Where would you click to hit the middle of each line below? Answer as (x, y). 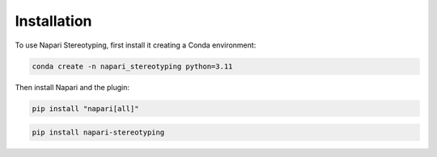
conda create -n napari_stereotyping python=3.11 (132, 66)
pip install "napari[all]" (85, 108)
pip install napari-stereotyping (98, 132)
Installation (53, 21)
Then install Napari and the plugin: (72, 87)
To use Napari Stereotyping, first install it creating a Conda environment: (136, 45)
